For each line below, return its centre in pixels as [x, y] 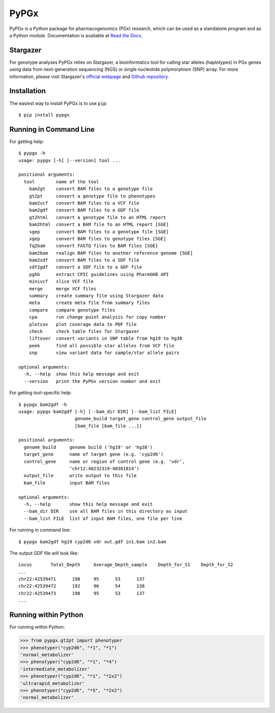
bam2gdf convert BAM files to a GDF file [84, 210]
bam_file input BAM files [67, 483]
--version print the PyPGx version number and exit [92, 381]
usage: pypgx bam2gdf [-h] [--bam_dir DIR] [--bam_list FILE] [98, 412]
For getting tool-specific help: [40, 393]
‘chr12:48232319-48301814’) [104, 469]
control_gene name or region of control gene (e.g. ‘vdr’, [104, 461]
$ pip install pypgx [44, 115]
